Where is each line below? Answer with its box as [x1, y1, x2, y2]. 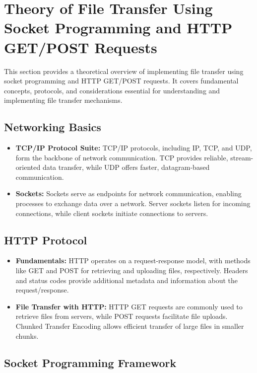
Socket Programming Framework [4, 355, 177, 370]
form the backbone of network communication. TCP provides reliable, [15, 152, 228, 162]
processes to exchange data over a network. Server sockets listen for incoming [15, 198, 251, 209]
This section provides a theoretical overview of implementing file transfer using [4, 66, 244, 76]
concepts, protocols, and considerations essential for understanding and [4, 85, 220, 95]
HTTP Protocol [4, 232, 87, 247]
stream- [230, 152, 254, 162]
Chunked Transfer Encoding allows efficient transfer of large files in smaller [15, 321, 244, 331]
